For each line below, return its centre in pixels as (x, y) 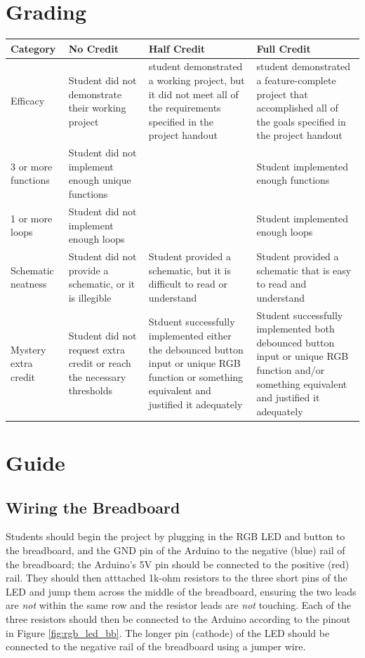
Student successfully (300, 315)
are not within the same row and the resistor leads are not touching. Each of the (178, 605)
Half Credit (177, 48)
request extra (97, 349)
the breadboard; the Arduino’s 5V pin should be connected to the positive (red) (178, 564)
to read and (281, 284)
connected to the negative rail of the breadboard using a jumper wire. (156, 646)
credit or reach (100, 363)
